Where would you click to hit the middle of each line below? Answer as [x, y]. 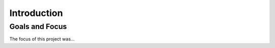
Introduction [36, 13]
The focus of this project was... [42, 39]
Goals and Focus [38, 26]
